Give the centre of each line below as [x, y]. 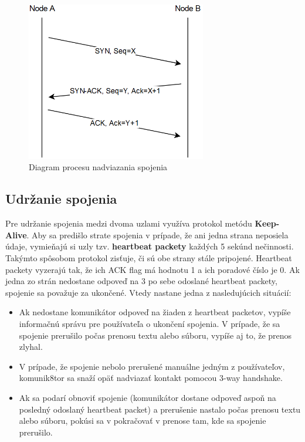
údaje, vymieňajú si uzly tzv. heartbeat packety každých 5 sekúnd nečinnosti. [150, 246]
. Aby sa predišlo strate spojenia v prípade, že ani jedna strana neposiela [157, 235]
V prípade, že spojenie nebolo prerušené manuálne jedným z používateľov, [152, 366]
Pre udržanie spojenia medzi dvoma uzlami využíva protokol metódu [129, 223]
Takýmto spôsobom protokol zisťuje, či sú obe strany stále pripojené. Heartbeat [149, 258]
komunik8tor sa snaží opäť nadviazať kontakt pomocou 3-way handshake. [151, 378]
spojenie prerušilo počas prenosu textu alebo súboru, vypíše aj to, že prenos [155, 335]
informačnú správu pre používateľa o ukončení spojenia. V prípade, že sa [150, 323]
